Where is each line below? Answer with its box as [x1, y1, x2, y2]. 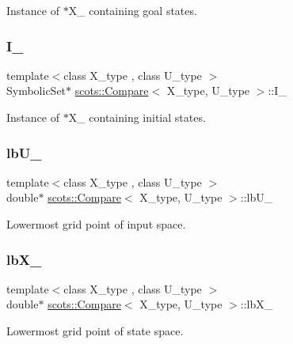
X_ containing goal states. [68, 2, 197, 18]
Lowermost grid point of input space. [6, 216, 186, 232]
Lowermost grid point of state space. [6, 323, 184, 338]
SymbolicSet [6, 82, 67, 99]
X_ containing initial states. [68, 109, 206, 125]
